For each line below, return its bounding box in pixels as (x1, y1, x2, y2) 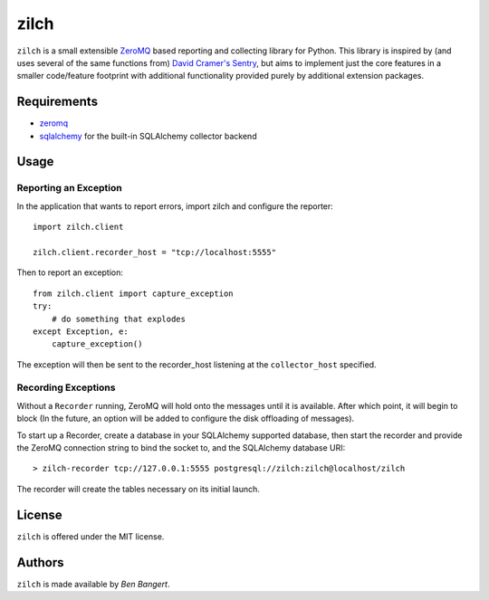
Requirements (16, 94, 99, 110)
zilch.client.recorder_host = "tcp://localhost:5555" (33, 247, 276, 257)
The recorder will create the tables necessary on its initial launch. (16, 483, 260, 494)
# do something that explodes (51, 313, 186, 324)
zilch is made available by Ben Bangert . (16, 578, 170, 589)
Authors (16, 555, 64, 570)
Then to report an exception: (16, 267, 124, 278)
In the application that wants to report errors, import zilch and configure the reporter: (16, 200, 334, 212)
